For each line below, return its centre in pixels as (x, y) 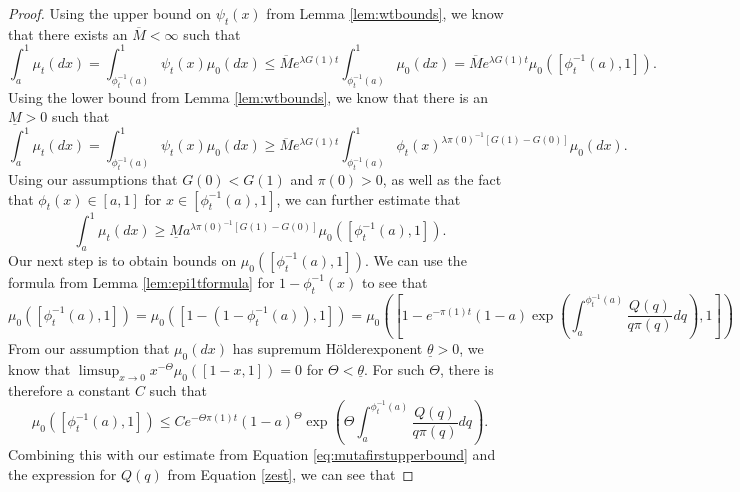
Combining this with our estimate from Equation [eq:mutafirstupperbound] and (252, 454)
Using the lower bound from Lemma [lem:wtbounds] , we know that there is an (248, 96)
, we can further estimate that (368, 198)
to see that (395, 281)
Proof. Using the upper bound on (110, 13)
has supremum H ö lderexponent (327, 348)
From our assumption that (89, 348)
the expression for (62, 473)
